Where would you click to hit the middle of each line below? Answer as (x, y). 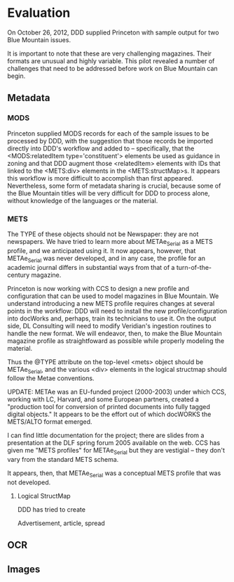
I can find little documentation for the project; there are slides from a (106, 435)
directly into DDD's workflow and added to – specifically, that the (101, 148)
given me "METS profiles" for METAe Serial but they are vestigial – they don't (116, 451)
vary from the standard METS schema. (63, 460)
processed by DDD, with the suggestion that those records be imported (110, 141)
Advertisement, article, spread (61, 523)
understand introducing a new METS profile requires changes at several (111, 303)
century (19, 275)
